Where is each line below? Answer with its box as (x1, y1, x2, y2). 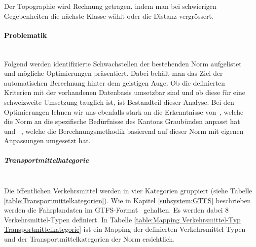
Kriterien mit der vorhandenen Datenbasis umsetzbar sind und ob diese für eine (4, 87, 245, 97)
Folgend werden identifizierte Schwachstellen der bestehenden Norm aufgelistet (4, 58, 242, 68)
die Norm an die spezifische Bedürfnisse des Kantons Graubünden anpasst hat (4, 116, 240, 126)
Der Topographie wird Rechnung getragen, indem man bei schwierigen (4, 1, 217, 11)
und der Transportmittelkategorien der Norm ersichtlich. (4, 234, 175, 244)
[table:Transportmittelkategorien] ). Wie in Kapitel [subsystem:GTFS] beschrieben (4, 195, 251, 205)
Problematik (4, 30, 47, 40)
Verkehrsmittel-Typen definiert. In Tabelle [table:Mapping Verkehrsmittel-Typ (4, 214, 241, 224)
